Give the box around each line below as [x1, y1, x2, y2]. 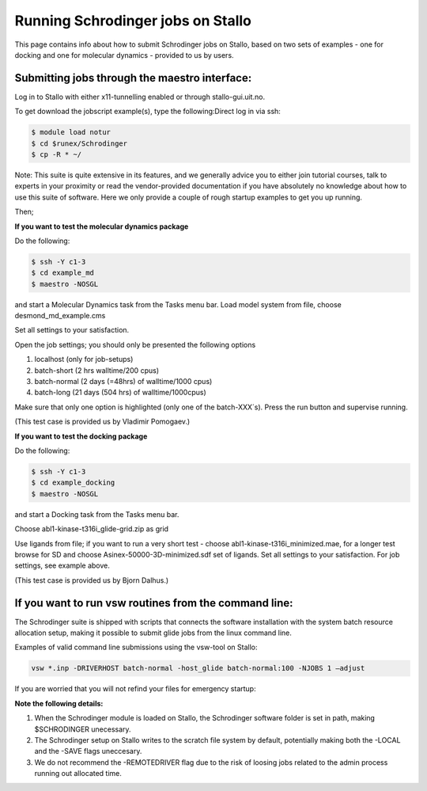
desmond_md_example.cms [14, 311, 106, 321]
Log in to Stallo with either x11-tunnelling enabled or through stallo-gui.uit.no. [14, 92, 265, 101]
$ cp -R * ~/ [31, 150, 82, 158]
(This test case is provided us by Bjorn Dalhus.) [14, 575, 169, 585]
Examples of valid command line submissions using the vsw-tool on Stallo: [14, 642, 258, 652]
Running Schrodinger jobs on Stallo [14, 12, 252, 29]
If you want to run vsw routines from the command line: [14, 596, 293, 610]
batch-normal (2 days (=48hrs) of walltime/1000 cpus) [34, 377, 213, 386]
